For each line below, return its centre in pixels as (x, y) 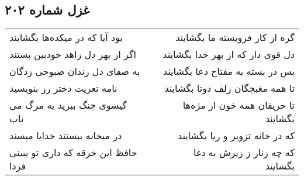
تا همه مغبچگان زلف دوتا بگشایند (229, 88)
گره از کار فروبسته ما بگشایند (235, 37)
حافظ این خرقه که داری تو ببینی (73, 153)
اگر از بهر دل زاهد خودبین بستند (73, 54)
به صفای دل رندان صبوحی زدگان (75, 71)
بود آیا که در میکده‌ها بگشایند (66, 37)
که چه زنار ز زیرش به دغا (244, 153)
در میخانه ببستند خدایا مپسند (66, 136)
